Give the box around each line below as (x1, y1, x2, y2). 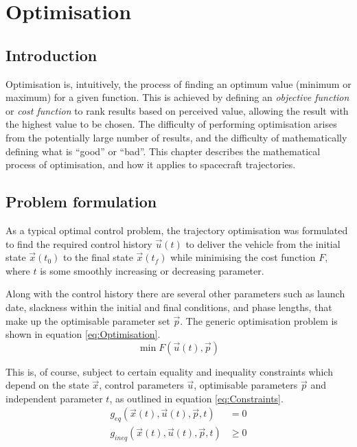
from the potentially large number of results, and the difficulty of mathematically (5, 130, 347, 144)
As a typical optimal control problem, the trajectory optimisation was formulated (5, 222, 348, 237)
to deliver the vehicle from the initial (185, 236, 341, 251)
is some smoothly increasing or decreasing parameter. (40, 263, 264, 277)
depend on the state (5, 378, 89, 392)
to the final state (62, 250, 133, 264)
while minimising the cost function (170, 250, 316, 264)
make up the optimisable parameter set (5, 313, 170, 328)
